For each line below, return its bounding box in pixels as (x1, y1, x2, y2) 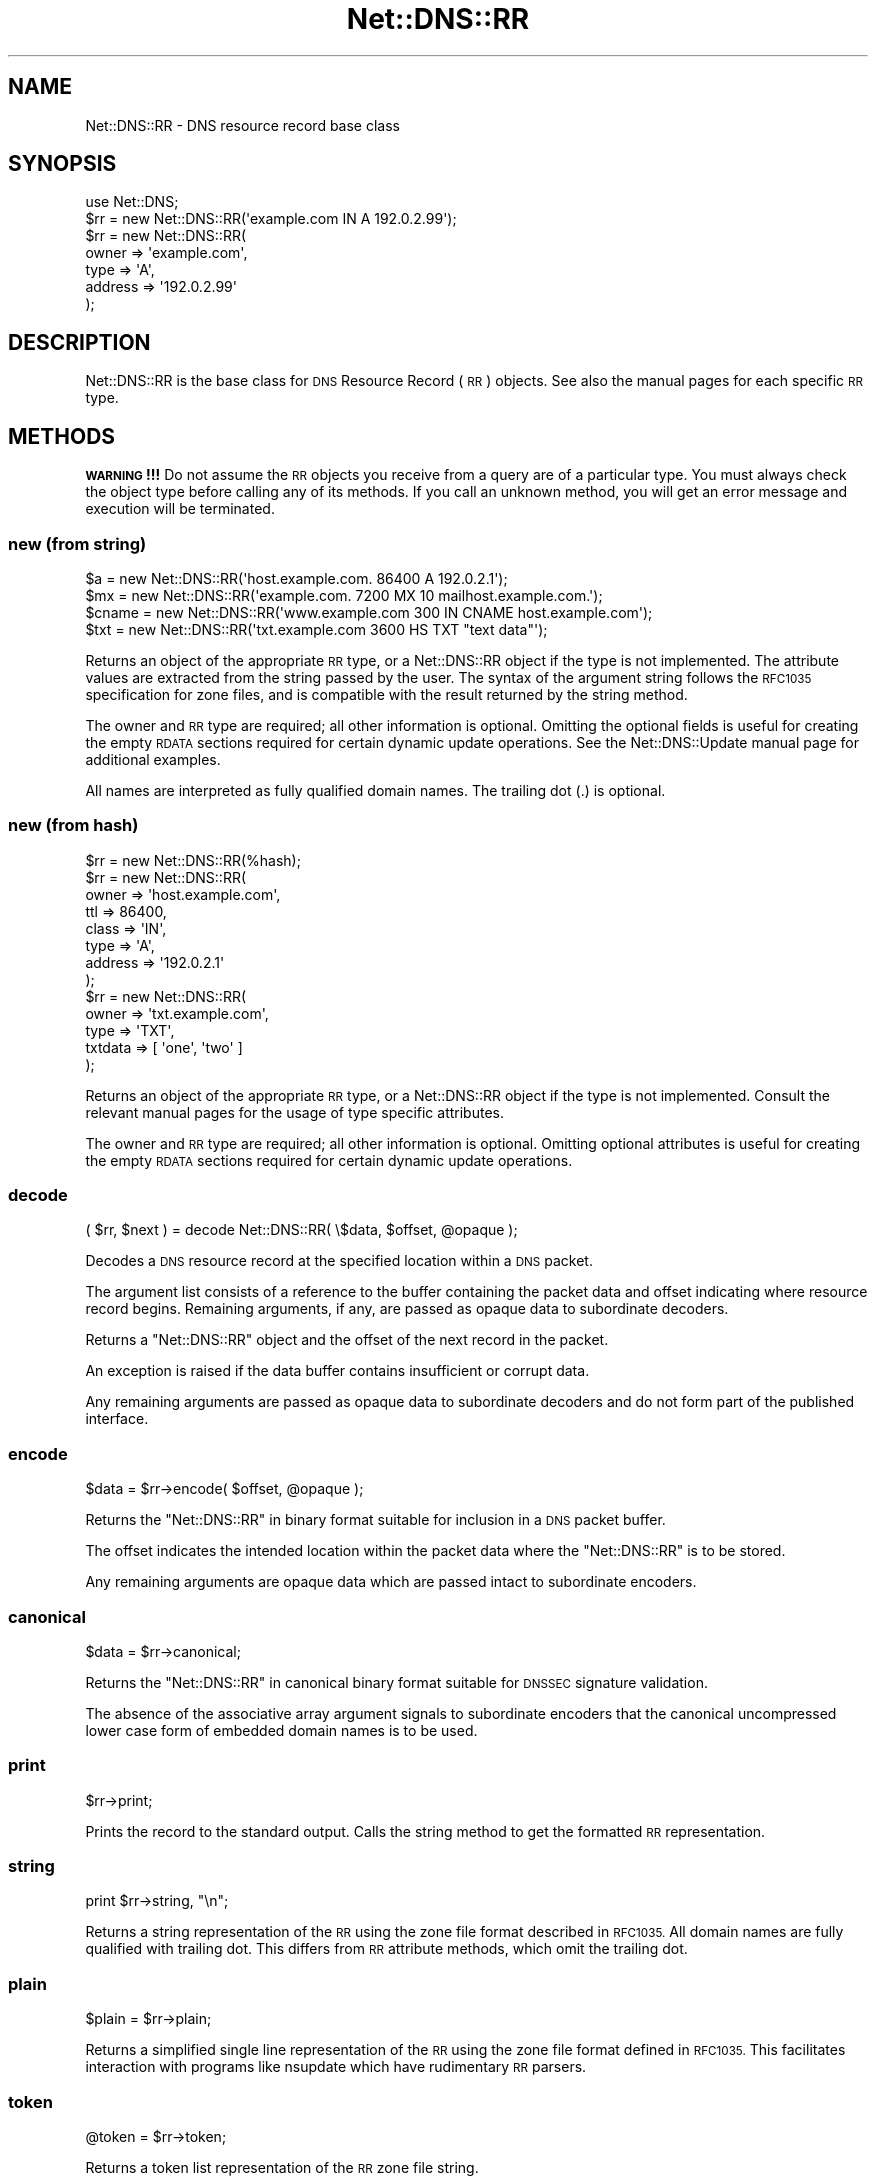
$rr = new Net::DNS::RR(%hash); (85, 851, 301, 869)
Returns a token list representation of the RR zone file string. (85, 2158, 479, 2176)
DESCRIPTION (8, 329, 151, 355)
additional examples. (85, 750, 221, 768)
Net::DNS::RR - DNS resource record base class (85, 116, 400, 134)
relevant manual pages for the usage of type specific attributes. (85, 1103, 505, 1121)
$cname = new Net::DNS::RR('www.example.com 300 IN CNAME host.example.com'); (85, 603, 653, 621)
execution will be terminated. (85, 500, 275, 518)
